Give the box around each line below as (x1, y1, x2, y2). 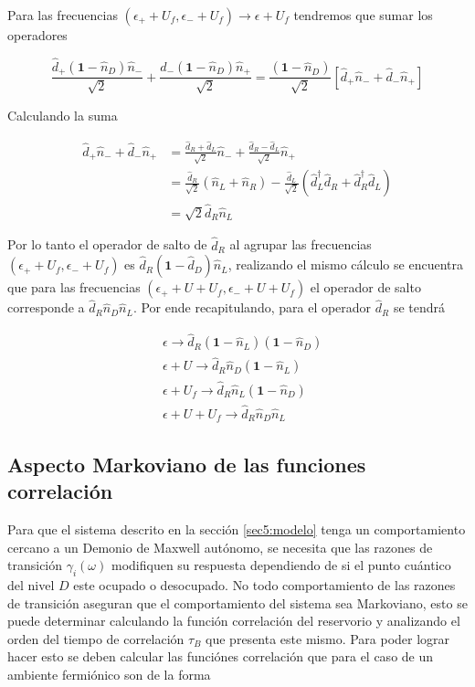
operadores (7, 26, 68, 44)
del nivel (7, 576, 55, 594)
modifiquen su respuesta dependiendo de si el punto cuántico (111, 555, 451, 575)
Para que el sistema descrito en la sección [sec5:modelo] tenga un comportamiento (7, 520, 466, 539)
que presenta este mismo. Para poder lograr (206, 629, 450, 648)
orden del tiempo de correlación (7, 629, 185, 648)
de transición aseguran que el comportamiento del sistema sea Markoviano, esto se (7, 593, 468, 612)
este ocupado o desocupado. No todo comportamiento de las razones (73, 576, 456, 594)
